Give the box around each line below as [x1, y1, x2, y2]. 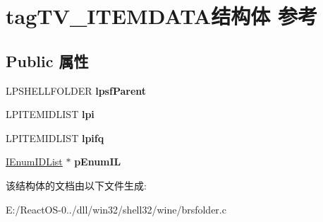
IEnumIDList [6, 154, 63, 169]
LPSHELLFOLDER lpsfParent [6, 83, 147, 98]
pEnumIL [74, 154, 121, 169]
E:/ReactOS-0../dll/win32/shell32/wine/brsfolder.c [6, 201, 226, 216]
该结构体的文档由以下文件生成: [6, 177, 147, 192]
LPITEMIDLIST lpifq [6, 130, 104, 145]
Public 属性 [6, 49, 89, 71]
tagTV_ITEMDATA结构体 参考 [6, 1, 317, 30]
